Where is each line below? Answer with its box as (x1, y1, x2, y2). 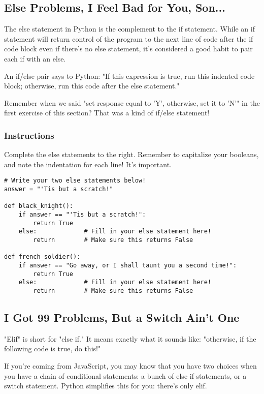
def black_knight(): (4, 202, 74, 210)
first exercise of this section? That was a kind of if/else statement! (4, 107, 210, 118)
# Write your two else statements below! (4, 177, 146, 185)
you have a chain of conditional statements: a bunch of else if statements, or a (4, 370, 247, 381)
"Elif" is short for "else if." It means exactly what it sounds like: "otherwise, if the (4, 333, 256, 344)
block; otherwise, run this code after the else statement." (4, 80, 180, 91)
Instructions (4, 129, 54, 141)
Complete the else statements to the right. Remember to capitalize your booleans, (4, 149, 259, 160)
